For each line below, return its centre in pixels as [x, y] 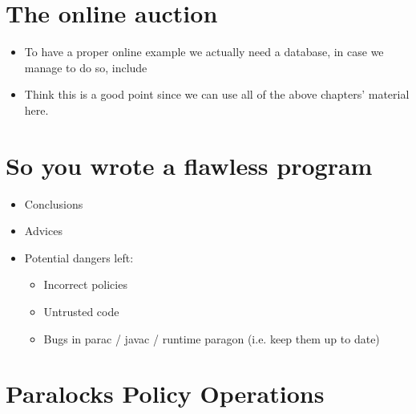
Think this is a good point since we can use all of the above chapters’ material [217, 94]
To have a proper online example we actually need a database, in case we [204, 52]
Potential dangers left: [79, 257]
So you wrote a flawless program [189, 165]
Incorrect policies [85, 284]
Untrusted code [81, 311]
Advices [43, 231]
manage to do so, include [86, 67]
